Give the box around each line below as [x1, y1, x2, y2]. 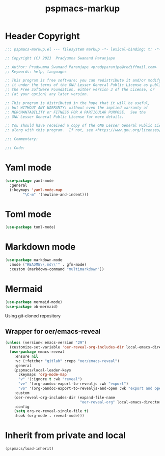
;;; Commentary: [5, 137, 38, 142]
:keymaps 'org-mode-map [18, 372, 67, 377]
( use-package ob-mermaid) [5, 304, 58, 309]
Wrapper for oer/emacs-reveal [5, 327, 101, 336]
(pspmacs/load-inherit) [5, 446, 54, 451]
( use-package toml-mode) [5, 225, 56, 230]
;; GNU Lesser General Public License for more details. [5, 114, 124, 119]
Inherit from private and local [5, 430, 126, 441]
